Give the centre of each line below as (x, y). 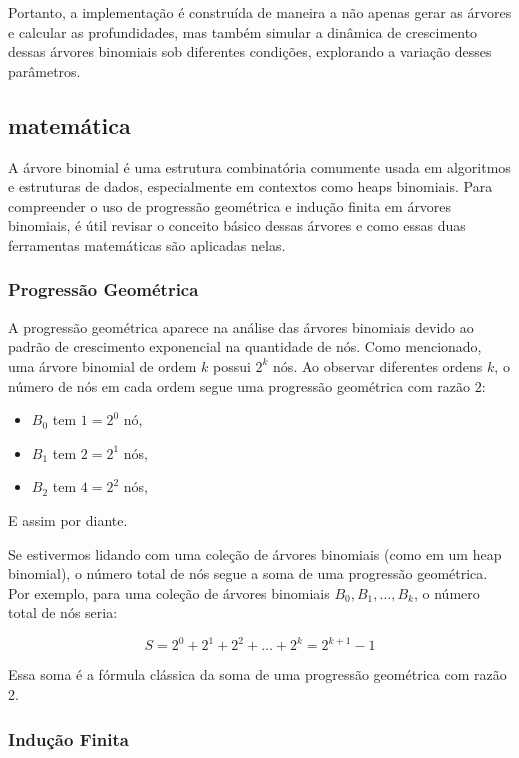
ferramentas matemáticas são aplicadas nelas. (147, 244)
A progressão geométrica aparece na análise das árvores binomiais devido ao (241, 326)
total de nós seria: (63, 612)
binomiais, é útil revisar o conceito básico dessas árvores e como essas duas (237, 225)
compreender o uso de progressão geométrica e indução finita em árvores (230, 205)
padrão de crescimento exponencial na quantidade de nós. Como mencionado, (245, 346)
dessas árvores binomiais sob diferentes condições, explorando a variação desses (250, 51)
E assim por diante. (68, 519)
